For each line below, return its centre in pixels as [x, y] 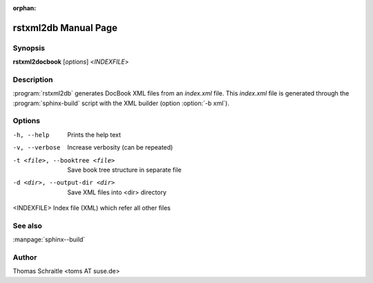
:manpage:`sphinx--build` [49, 239]
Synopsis [29, 48]
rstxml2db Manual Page [65, 28]
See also [28, 226]
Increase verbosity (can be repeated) [120, 147]
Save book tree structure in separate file [125, 170]
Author [25, 257]
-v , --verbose [37, 148]
